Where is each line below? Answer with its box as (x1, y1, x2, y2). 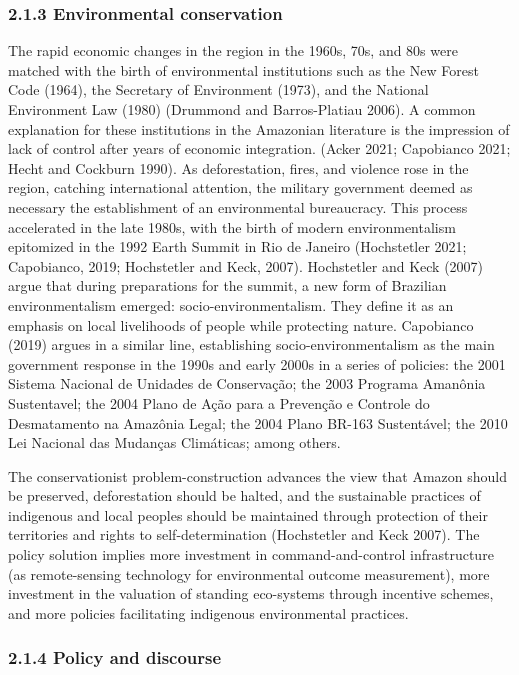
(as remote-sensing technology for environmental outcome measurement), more (8, 563, 490, 584)
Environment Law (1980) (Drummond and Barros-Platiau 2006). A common (8, 99, 476, 119)
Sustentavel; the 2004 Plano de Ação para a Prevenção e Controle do (8, 392, 430, 413)
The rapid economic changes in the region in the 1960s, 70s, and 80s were (8, 40, 458, 61)
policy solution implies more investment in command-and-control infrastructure (8, 544, 494, 565)
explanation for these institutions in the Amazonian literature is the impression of (8, 118, 510, 139)
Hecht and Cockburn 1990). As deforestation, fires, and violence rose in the (8, 157, 469, 178)
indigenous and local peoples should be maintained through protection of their (8, 504, 488, 525)
